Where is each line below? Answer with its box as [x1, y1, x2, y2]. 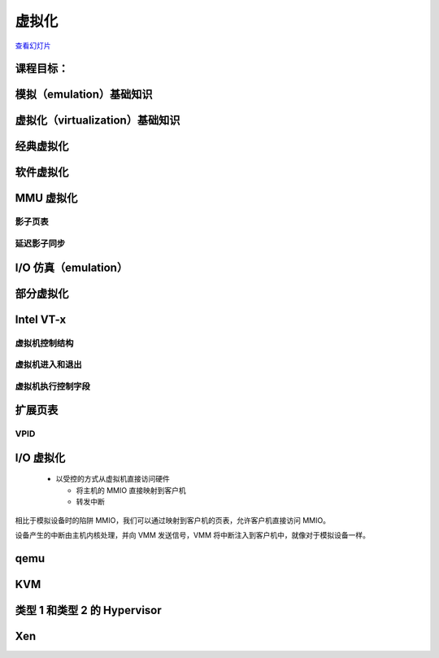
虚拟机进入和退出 [15, 359, 82, 370]
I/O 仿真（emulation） [15, 260, 128, 274]
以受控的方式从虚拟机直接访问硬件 [55, 474, 170, 484]
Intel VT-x [15, 312, 67, 326]
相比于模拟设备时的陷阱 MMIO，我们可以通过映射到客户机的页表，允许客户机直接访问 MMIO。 [15, 515, 331, 525]
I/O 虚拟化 [15, 451, 66, 464]
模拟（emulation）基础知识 [15, 88, 153, 102]
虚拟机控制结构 [15, 338, 74, 349]
